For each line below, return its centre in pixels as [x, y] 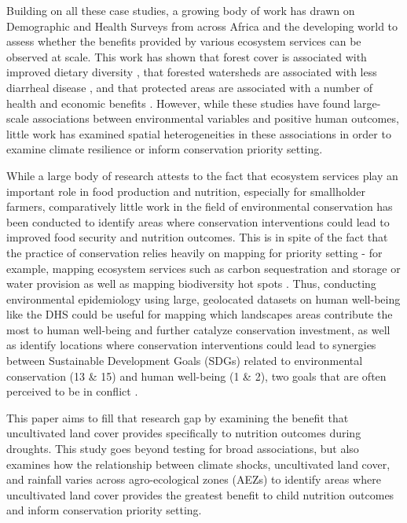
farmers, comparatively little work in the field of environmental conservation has [200, 206]
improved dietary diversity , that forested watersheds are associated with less [192, 72]
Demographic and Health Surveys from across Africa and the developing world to [202, 26]
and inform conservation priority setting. [104, 510]
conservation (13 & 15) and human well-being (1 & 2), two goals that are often [196, 376]
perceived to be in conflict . [72, 391]
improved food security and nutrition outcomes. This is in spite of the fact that [197, 237]
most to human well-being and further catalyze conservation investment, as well [198, 329]
